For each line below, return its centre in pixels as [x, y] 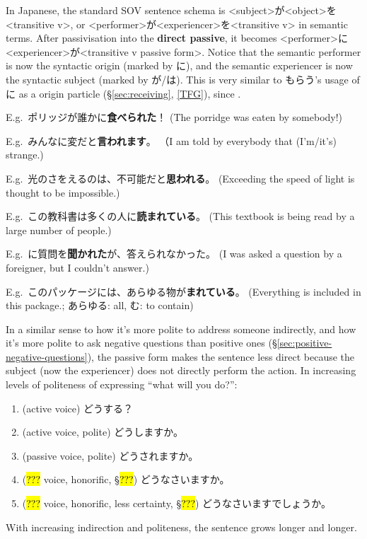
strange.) [25, 155]
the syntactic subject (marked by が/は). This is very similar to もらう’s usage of [183, 79]
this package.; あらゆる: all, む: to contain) [100, 305]
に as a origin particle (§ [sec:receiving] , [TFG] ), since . [123, 93]
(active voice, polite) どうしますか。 [103, 432]
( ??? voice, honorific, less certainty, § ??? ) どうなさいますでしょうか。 [176, 503]
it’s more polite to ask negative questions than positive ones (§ [141, 343]
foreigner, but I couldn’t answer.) [77, 267]
